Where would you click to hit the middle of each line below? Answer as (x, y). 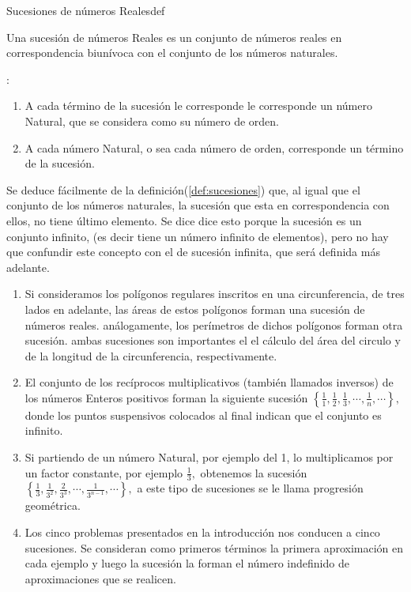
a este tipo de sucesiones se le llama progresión (250, 488)
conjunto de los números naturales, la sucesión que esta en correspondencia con (198, 205)
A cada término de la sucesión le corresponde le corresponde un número (198, 106)
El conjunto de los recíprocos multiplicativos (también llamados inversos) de (209, 382)
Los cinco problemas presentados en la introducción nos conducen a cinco (202, 532)
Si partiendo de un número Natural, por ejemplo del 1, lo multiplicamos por (209, 457)
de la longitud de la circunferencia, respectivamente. (151, 355)
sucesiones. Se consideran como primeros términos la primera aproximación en (214, 547)
